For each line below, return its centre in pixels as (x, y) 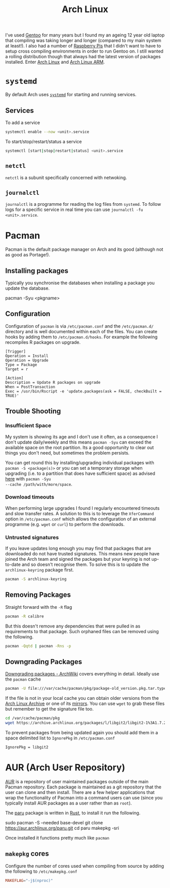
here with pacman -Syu (28, 478)
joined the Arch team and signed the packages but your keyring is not (78, 559)
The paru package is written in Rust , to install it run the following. (73, 813)
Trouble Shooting (33, 411)
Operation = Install (27, 356)
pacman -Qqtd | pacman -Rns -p (38, 646)
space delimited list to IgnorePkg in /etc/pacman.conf (60, 738)
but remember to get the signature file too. (50, 709)
